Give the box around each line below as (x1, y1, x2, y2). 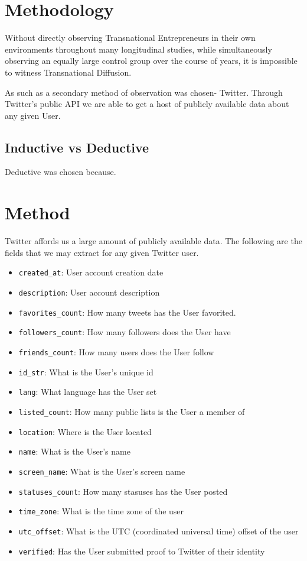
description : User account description (18, 286, 160, 299)
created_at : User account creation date (18, 266, 164, 278)
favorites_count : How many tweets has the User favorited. (18, 306, 236, 318)
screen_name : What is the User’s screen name (18, 465, 185, 477)
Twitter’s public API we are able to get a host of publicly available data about (5, 98, 289, 110)
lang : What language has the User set (18, 385, 157, 398)
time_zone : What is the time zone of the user (18, 505, 184, 517)
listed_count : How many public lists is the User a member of (18, 405, 245, 417)
